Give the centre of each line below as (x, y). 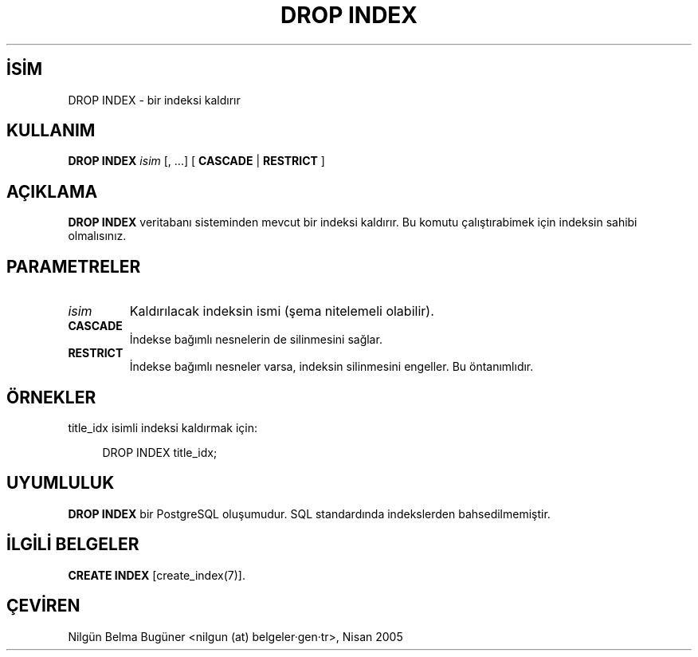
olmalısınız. (97, 236)
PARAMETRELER (74, 266)
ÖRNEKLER (51, 397)
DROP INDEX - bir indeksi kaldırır (154, 100)
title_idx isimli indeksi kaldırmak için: (163, 427)
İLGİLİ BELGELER (73, 545)
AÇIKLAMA (52, 191)
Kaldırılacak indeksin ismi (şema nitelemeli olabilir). (282, 311)
